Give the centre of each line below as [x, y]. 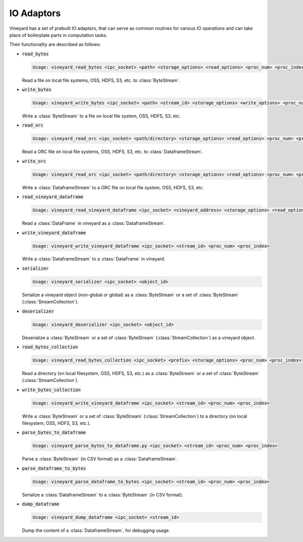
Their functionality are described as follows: [55, 44]
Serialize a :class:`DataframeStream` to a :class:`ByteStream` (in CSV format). [103, 495]
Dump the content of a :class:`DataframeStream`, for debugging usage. [96, 530]
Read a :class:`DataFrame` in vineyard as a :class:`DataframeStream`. [94, 223]
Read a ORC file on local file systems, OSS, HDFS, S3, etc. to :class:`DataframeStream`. [113, 152]
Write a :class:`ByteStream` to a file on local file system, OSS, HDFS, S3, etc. [102, 116]
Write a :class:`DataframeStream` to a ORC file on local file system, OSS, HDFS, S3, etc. [113, 187]
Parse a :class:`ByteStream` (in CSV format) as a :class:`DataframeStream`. [100, 459]
